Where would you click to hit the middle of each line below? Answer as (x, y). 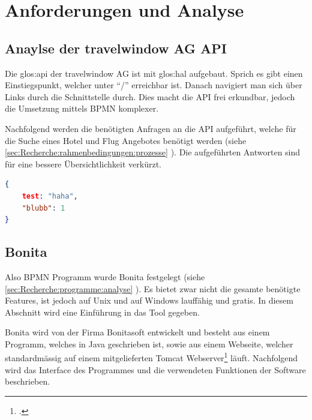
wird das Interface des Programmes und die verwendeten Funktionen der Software (155, 369)
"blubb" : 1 (43, 208)
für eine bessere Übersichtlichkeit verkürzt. (83, 163)
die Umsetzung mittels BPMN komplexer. (82, 108)
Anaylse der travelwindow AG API (116, 48)
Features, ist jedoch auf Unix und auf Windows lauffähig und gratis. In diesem (149, 300)
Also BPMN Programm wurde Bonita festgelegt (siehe (105, 276)
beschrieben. (28, 381)
